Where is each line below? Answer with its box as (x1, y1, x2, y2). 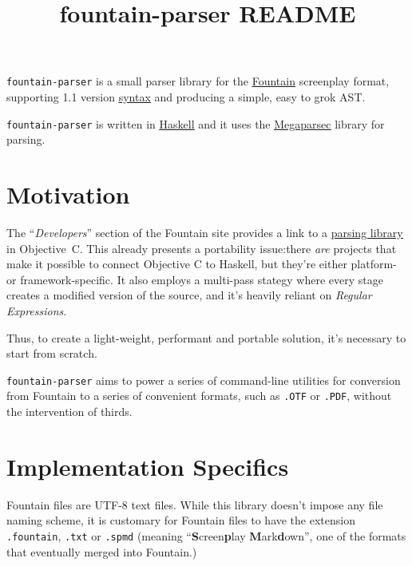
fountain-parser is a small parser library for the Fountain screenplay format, (6, 73, 390, 89)
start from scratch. (6, 345, 97, 362)
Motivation (6, 178, 130, 211)
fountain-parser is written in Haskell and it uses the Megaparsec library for (6, 115, 385, 132)
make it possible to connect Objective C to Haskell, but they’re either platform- (6, 255, 397, 272)
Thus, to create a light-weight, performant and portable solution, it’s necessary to (6, 329, 406, 346)
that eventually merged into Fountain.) (6, 543, 197, 560)
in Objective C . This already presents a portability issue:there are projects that (6, 239, 397, 256)
